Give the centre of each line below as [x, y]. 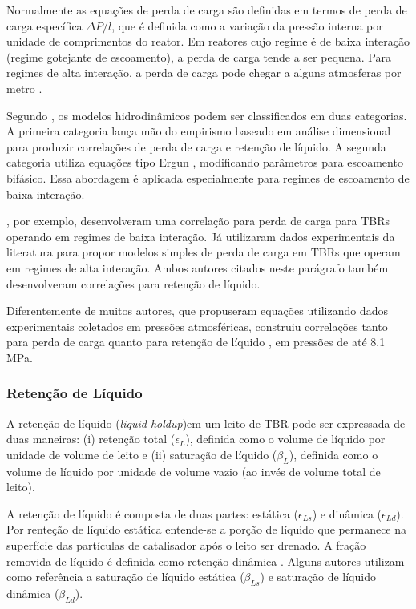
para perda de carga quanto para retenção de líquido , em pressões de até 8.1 [196, 342]
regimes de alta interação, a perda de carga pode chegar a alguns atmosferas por [204, 73]
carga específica [44, 25]
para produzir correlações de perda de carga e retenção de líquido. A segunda [196, 146]
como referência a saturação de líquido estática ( [125, 577]
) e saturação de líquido [318, 577]
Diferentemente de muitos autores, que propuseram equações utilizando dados [197, 311]
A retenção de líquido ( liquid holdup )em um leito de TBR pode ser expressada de [206, 423]
